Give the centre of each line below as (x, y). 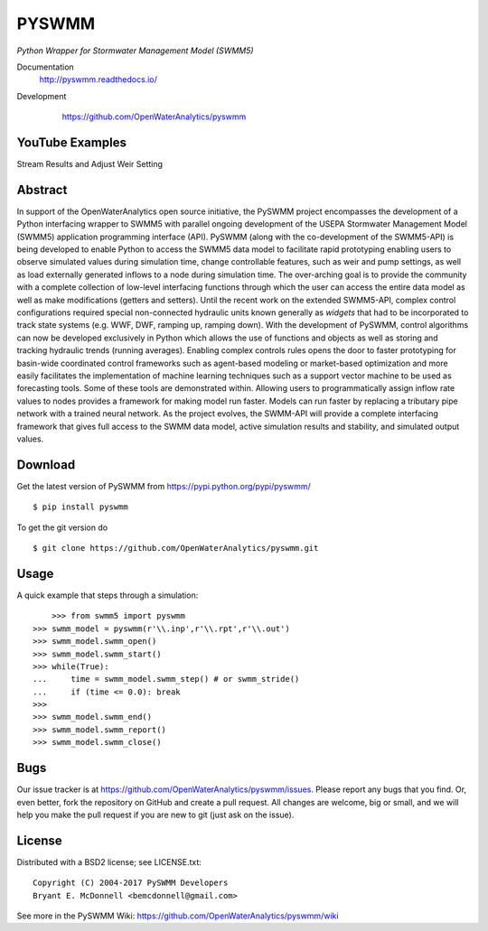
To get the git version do (62, 527)
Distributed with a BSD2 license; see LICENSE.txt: (109, 861)
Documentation (45, 67)
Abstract (42, 190)
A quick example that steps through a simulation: (108, 595)
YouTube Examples (71, 142)
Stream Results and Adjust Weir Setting (89, 164)
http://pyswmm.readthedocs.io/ (98, 79)
